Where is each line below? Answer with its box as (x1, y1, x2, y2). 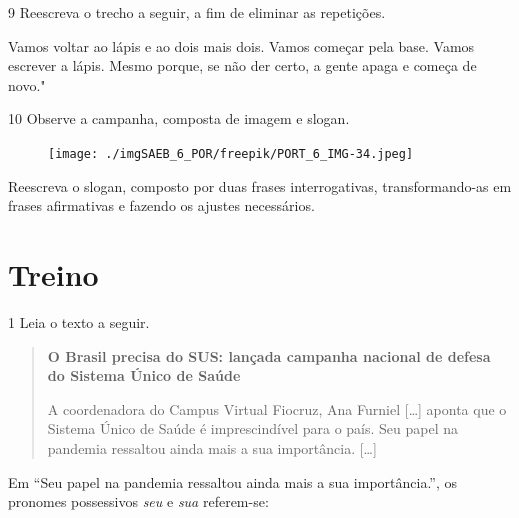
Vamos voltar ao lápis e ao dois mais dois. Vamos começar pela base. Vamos (8, 35, 475, 56)
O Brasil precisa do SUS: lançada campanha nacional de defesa (47, 345, 491, 366)
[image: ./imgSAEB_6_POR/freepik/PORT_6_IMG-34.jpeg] (48, 146, 414, 161)
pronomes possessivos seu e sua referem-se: (8, 491, 269, 512)
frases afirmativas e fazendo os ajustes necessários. (8, 195, 315, 216)
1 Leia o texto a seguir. (8, 311, 150, 332)
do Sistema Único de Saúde (47, 365, 241, 386)
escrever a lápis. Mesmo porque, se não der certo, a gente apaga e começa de (8, 55, 477, 76)
